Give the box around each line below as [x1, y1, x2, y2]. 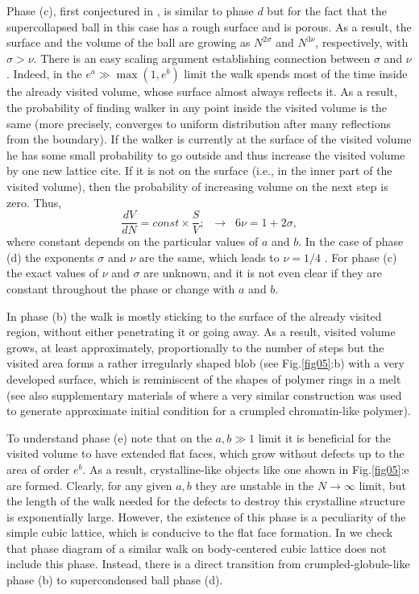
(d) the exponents [6, 248, 94, 265]
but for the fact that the [267, 2, 387, 19]
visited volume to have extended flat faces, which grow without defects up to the [6, 445, 404, 462]
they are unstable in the [195, 476, 314, 493]
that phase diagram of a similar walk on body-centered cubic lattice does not [6, 539, 387, 556]
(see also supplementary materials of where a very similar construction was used [6, 386, 402, 403]
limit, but [359, 476, 406, 493]
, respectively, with [315, 34, 409, 51]
